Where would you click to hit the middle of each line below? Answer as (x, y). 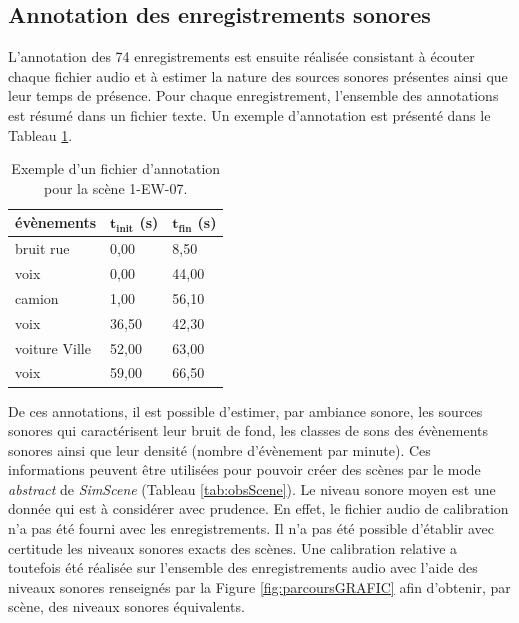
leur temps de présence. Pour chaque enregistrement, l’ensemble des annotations (253, 95)
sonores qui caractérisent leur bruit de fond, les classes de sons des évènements (248, 430)
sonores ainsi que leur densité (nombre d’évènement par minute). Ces (219, 449)
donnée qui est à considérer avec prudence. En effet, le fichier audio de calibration (258, 508)
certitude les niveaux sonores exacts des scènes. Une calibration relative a (233, 547)
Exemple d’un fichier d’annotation (116, 168)
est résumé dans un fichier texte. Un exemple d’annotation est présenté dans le (249, 114)
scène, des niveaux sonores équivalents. (126, 606)
